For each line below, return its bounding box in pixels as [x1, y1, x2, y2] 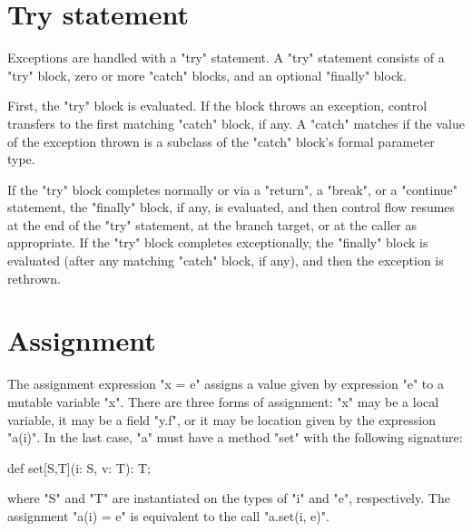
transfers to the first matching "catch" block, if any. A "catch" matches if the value [7, 113, 465, 132]
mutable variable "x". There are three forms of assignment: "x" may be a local [7, 392, 439, 411]
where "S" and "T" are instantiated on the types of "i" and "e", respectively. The [7, 488, 450, 508]
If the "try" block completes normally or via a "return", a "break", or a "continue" [7, 179, 458, 198]
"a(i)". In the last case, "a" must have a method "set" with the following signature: [7, 428, 463, 447]
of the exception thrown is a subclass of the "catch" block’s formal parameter [7, 131, 435, 150]
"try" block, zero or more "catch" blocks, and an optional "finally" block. [7, 65, 408, 84]
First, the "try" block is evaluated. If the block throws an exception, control [7, 96, 428, 115]
